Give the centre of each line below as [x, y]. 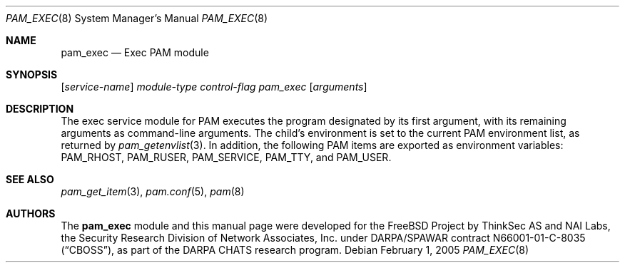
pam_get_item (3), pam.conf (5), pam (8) [153, 191]
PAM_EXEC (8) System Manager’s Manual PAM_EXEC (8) [137, 18]
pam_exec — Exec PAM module [135, 52]
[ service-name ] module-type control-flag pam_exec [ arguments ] [214, 87]
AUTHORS [31, 213]
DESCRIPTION [40, 109]
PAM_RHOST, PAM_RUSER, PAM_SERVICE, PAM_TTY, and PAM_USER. [226, 157]
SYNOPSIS [32, 74]
